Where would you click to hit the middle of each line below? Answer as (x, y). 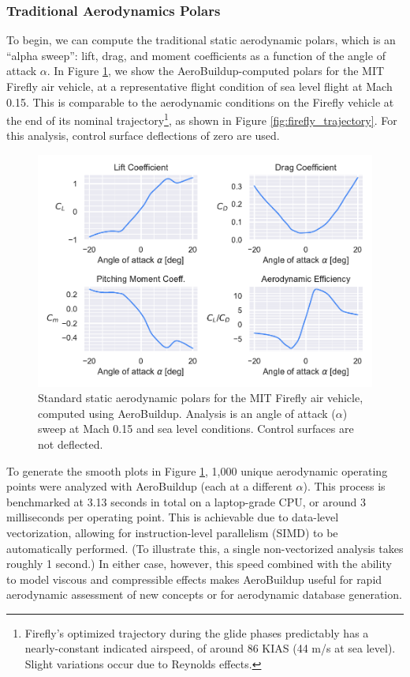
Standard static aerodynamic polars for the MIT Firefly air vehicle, (201, 398)
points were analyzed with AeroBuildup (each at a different (149, 486)
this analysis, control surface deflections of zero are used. (143, 135)
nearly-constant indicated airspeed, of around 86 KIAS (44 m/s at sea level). (210, 648)
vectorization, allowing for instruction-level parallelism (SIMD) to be (172, 532)
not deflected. (71, 444)
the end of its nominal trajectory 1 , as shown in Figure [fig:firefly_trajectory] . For (202, 119)
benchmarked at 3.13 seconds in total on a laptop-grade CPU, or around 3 (186, 501)
